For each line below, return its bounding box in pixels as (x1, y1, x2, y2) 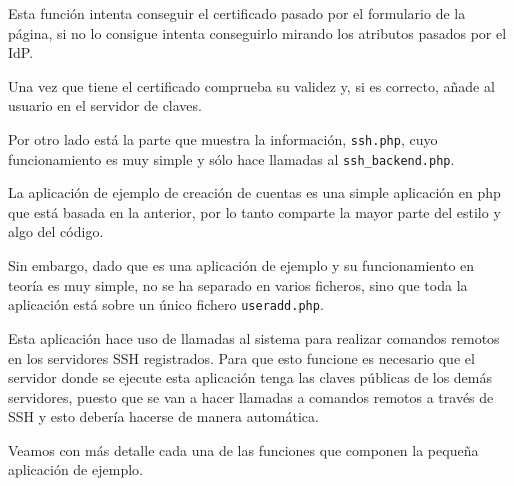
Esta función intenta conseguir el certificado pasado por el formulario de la (8, 3, 466, 23)
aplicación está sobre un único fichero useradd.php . (8, 294, 324, 315)
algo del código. (8, 221, 104, 242)
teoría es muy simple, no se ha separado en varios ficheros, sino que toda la (8, 274, 468, 295)
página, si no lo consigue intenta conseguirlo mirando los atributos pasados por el (8, 22, 507, 43)
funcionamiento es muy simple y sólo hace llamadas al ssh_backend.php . (8, 148, 455, 169)
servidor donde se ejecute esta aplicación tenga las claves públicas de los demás (8, 367, 493, 388)
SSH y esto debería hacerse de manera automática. (8, 406, 319, 427)
